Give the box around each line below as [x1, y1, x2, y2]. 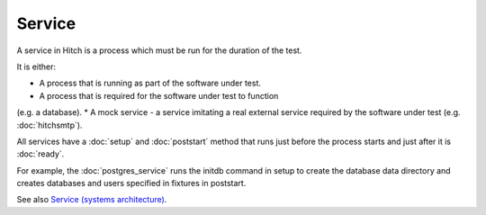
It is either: [16, 61, 57, 72]
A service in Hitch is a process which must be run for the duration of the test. [16, 45, 302, 56]
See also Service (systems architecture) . [16, 194, 167, 205]
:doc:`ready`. [16, 148, 65, 159]
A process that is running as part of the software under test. [39, 77, 261, 89]
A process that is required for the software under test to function [39, 90, 279, 101]
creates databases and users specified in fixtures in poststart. [16, 178, 247, 189]
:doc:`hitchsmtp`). [16, 120, 83, 130]
